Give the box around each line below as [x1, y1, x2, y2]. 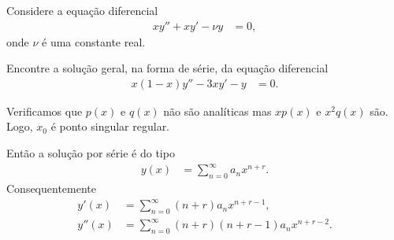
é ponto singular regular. [50, 118, 170, 135]
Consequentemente [6, 179, 97, 196]
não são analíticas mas [163, 102, 272, 119]
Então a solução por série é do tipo [6, 145, 175, 161]
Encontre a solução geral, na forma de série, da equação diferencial [6, 60, 329, 76]
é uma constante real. [42, 33, 146, 50]
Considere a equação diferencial [6, 2, 158, 18]
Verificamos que [6, 102, 83, 119]
